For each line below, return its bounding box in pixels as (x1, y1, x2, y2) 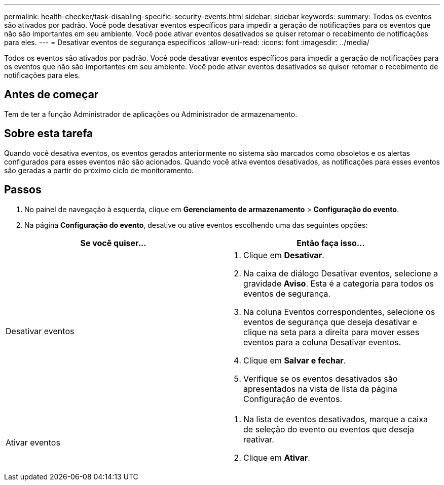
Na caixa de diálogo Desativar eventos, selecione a (243, 268, 438, 278)
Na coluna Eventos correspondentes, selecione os (243, 306, 435, 317)
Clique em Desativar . (243, 250, 324, 260)
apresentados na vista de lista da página (243, 383, 397, 394)
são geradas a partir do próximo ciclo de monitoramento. (4, 166, 194, 175)
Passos (4, 183, 42, 196)
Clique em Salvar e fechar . (243, 355, 346, 366)
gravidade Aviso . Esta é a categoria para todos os (243, 278, 434, 289)
